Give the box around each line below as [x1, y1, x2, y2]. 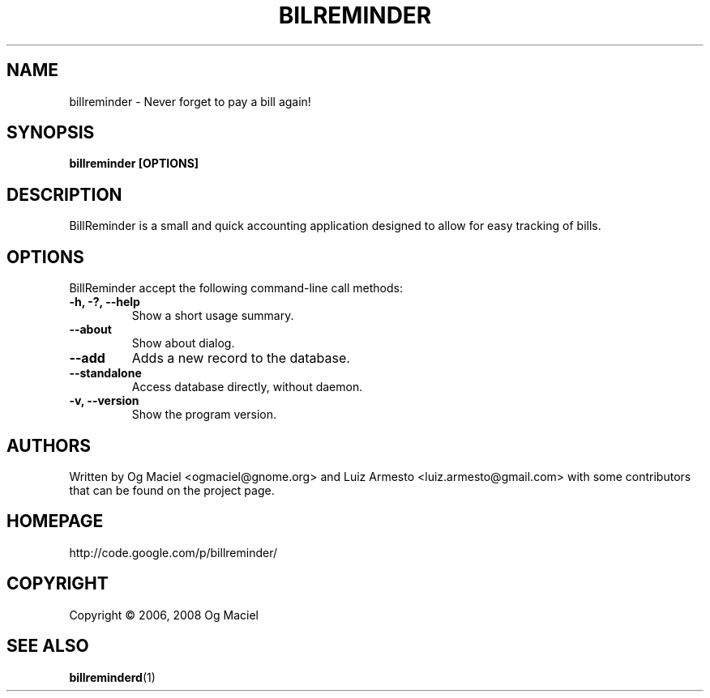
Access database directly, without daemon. [131, 380, 363, 394]
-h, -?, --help [69, 295, 140, 309]
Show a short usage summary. [131, 309, 294, 323]
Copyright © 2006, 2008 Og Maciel [69, 607, 259, 622]
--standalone [69, 366, 142, 381]
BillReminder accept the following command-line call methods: [69, 281, 403, 296]
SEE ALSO [6, 636, 89, 657]
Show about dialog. [131, 336, 235, 351]
